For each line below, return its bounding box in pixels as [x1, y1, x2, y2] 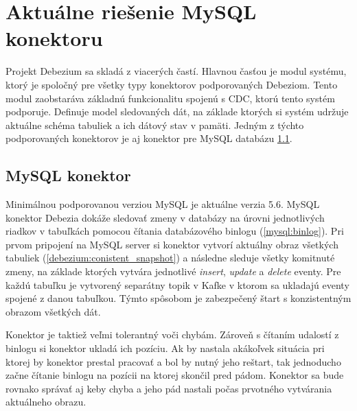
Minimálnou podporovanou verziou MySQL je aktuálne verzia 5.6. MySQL [5, 197, 320, 211]
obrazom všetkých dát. [5, 304, 101, 318]
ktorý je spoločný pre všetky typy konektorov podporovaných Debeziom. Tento [5, 77, 338, 91]
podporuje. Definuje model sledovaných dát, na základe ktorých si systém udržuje [5, 104, 349, 119]
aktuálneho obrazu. [5, 395, 87, 409]
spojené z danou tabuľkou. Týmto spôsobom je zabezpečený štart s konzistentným [5, 291, 352, 305]
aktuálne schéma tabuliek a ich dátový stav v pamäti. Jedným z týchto [5, 117, 304, 132]
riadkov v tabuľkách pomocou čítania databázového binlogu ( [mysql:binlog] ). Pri [5, 224, 344, 238]
